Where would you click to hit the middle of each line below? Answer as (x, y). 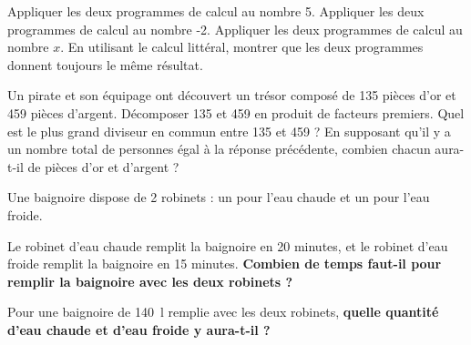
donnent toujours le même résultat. (105, 64)
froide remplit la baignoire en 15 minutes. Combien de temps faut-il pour (225, 264)
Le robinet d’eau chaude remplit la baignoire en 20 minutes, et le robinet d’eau (228, 245)
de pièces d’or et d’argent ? (103, 166)
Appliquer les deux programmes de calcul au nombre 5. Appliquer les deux (216, 11)
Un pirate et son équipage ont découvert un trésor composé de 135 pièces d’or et (232, 95)
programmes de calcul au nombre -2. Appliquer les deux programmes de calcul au (235, 29)
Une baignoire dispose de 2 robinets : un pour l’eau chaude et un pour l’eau (219, 197)
